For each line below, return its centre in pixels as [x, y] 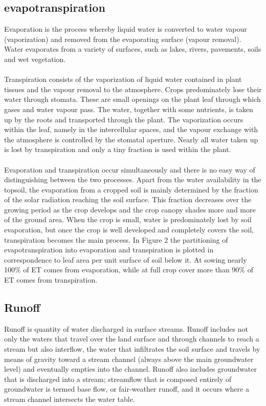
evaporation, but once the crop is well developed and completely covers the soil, [129, 230]
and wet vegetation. [35, 59]
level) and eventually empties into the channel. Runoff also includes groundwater [131, 369]
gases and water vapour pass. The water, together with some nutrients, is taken [129, 109]
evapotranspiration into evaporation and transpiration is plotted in [109, 250]
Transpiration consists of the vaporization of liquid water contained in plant [123, 79]
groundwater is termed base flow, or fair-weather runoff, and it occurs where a [127, 389]
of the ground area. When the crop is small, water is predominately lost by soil [128, 219]
